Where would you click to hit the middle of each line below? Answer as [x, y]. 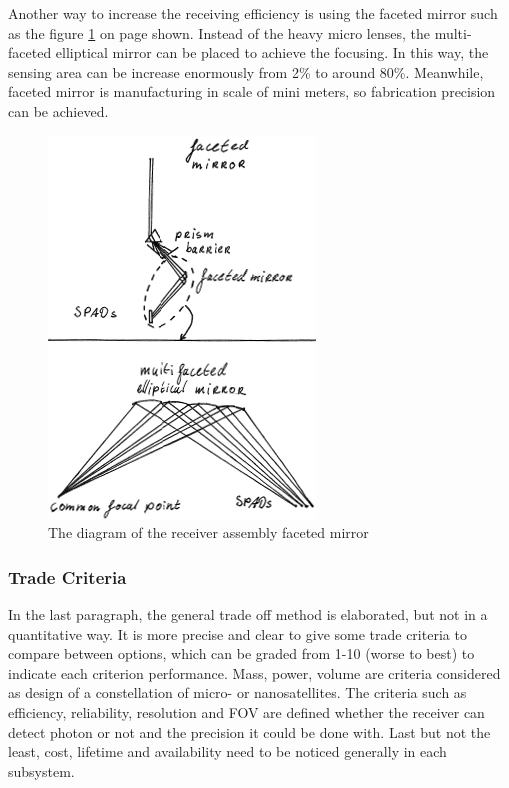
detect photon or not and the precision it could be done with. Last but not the [249, 731]
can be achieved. [58, 110]
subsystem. [41, 770]
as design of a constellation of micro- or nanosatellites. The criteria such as [237, 692]
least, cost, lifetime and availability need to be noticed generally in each [227, 751]
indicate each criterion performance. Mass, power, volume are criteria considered [254, 672]
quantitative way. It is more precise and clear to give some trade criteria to [237, 633]
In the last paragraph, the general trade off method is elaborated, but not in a [248, 613]
